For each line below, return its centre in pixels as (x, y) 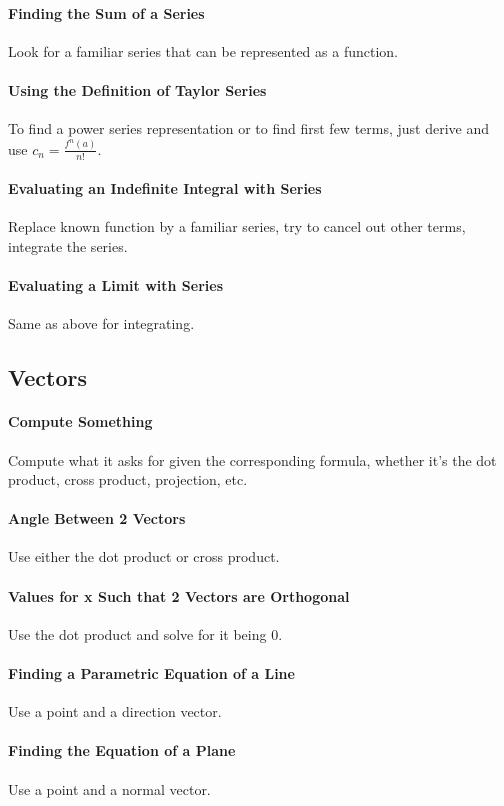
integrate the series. (68, 245)
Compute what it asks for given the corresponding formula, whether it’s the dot (252, 459)
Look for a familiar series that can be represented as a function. (203, 50)
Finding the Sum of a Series (106, 12)
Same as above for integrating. (101, 323)
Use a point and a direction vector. (115, 711)
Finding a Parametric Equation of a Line (151, 673)
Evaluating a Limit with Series (115, 285)
